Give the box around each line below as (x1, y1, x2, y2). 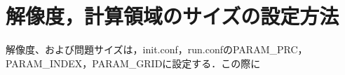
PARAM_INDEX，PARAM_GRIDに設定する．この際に (6, 55, 261, 70)
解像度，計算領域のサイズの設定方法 (6, 1, 339, 30)
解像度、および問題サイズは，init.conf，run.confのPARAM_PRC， (6, 42, 308, 57)
